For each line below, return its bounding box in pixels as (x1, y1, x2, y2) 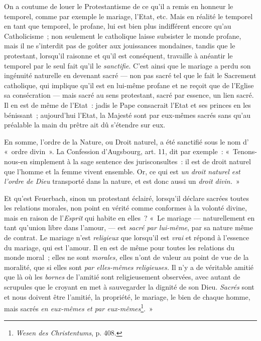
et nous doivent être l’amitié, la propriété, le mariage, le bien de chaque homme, (4, 291, 250, 302)
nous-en (4, 156, 28, 166)
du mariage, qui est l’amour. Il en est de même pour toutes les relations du (4, 242, 235, 252)
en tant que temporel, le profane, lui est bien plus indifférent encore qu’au (4, 21, 231, 31)
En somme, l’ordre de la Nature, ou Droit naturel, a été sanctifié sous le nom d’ (4, 136, 249, 147)
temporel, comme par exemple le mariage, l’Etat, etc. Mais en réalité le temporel (4, 11, 253, 21)
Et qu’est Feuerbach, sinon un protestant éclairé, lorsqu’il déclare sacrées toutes (4, 192, 249, 203)
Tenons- (233, 146, 257, 157)
